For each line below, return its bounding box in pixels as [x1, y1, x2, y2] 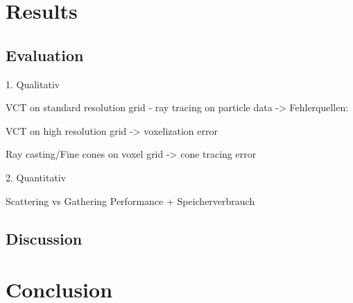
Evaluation [6, 44, 84, 65]
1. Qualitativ [6, 76, 60, 91]
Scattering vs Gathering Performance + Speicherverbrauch [6, 193, 255, 208]
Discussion [6, 227, 83, 249]
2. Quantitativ [6, 170, 67, 184]
